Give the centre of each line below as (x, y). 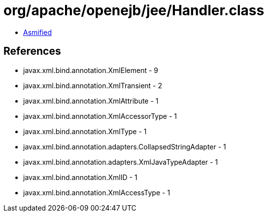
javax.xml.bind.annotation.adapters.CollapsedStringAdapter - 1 (125, 146)
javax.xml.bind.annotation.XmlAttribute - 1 (91, 101)
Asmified (38, 32)
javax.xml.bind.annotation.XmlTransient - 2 (93, 85)
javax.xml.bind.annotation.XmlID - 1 (80, 177)
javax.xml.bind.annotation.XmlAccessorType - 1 (100, 116)
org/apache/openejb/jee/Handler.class (134, 10)
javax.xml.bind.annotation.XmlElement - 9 (91, 70)
